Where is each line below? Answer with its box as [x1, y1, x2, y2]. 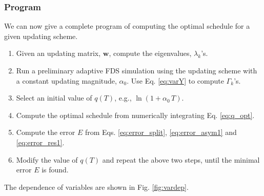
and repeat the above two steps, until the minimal [102, 154, 260, 165]
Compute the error [16, 127, 75, 138]
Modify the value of [16, 154, 78, 165]
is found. [42, 164, 69, 175]
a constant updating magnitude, [16, 75, 117, 86]
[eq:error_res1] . [16, 136, 65, 147]
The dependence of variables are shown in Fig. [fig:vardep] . [4, 181, 189, 192]
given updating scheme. [4, 30, 78, 41]
